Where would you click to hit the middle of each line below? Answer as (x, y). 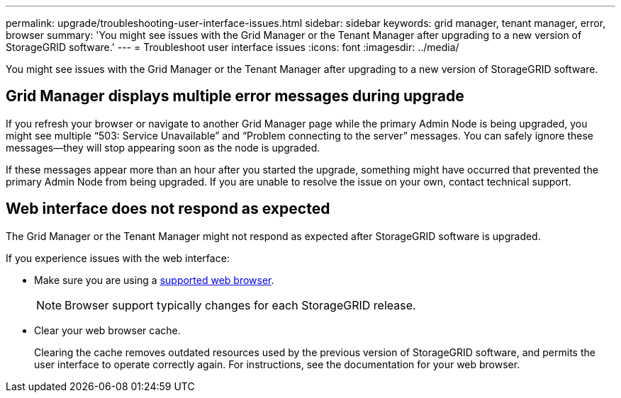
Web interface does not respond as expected (168, 209)
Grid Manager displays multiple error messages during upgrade (235, 96)
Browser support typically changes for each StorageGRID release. (240, 305)
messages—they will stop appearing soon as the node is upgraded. (163, 147)
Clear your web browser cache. (107, 330)
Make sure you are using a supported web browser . (154, 280)
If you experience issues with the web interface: (118, 258)
